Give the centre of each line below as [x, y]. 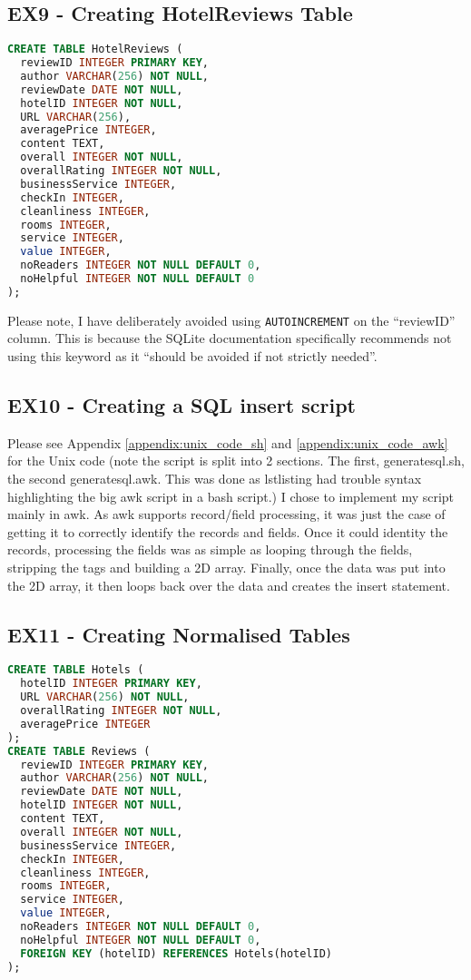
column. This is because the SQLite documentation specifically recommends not [230, 338]
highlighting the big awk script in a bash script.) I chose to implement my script [231, 496]
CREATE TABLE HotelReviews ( [95, 49]
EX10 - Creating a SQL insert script [182, 405]
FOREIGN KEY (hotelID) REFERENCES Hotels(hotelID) [176, 953]
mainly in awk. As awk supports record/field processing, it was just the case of [226, 514]
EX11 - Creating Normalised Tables [179, 634]
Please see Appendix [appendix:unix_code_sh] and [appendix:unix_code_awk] [228, 442]
